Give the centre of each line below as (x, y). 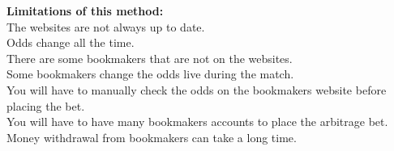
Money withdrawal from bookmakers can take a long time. (152, 137)
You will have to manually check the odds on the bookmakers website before (197, 89)
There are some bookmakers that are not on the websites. (150, 58)
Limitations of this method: (85, 10)
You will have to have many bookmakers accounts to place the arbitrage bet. (197, 122)
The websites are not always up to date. (106, 26)
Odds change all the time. (71, 42)
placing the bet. (46, 105)
